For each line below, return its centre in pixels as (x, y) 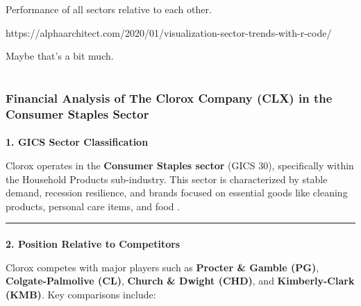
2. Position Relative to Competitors (93, 243)
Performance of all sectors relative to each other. (109, 9)
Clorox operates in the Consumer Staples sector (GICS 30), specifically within (180, 165)
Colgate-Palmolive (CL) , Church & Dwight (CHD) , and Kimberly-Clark (180, 281)
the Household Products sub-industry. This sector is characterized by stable (167, 179)
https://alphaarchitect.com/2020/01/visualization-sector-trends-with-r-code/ (169, 32)
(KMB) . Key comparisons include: (81, 294)
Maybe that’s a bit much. (60, 56)
